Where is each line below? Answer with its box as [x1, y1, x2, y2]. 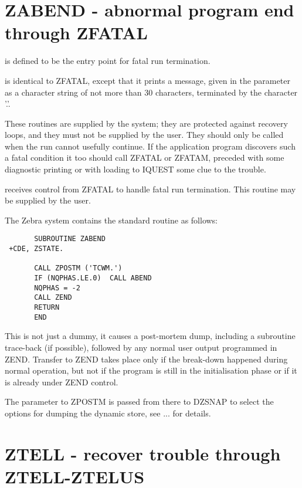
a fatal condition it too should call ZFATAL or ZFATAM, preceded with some [5, 151, 284, 164]
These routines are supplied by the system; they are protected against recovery [5, 117, 288, 129]
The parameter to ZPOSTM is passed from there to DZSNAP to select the [5, 395, 274, 408]
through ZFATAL [5, 21, 148, 45]
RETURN [34, 303, 60, 312]
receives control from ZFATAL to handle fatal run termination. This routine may [5, 182, 296, 195]
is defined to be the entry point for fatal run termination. [5, 55, 211, 67]
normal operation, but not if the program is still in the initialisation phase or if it [5, 364, 297, 377]
